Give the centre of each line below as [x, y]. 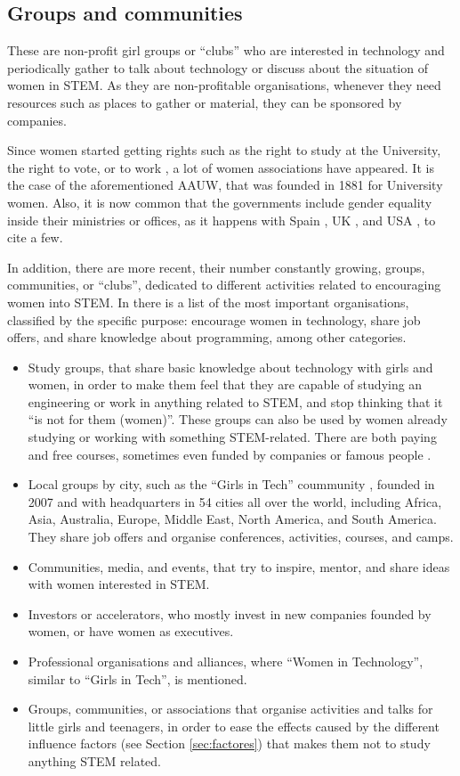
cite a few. [35, 237]
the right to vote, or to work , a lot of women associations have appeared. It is [221, 167]
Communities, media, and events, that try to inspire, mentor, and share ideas [239, 566]
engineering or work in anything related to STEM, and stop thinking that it [235, 401]
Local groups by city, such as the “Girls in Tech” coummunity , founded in [231, 484]
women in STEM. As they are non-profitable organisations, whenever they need [224, 85]
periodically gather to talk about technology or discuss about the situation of [218, 67]
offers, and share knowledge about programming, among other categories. [207, 337]
